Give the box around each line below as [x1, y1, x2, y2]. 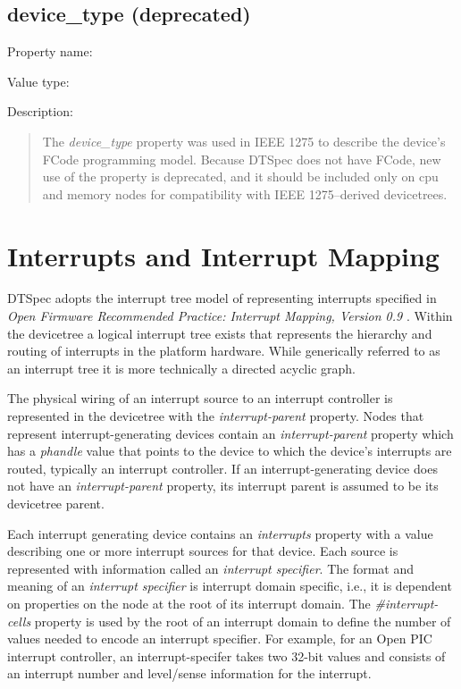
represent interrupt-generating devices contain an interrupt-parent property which [7, 424, 454, 442]
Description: [7, 102, 73, 121]
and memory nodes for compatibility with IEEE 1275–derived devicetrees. [42, 184, 448, 203]
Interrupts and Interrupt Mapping [7, 237, 440, 273]
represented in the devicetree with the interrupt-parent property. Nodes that [7, 407, 424, 425]
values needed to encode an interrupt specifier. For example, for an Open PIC [7, 629, 432, 648]
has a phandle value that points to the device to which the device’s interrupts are [7, 441, 452, 460]
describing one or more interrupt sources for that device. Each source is [7, 542, 398, 560]
